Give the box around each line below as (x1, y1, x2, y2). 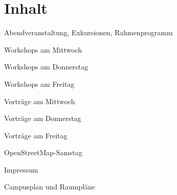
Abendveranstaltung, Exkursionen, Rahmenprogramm (4, 27, 173, 38)
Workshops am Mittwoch (4, 44, 82, 55)
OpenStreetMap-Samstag (4, 147, 83, 158)
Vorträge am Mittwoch (4, 95, 75, 106)
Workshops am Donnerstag (4, 61, 88, 72)
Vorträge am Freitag (4, 130, 67, 140)
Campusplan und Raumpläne (4, 181, 95, 192)
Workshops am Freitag (4, 78, 74, 89)
